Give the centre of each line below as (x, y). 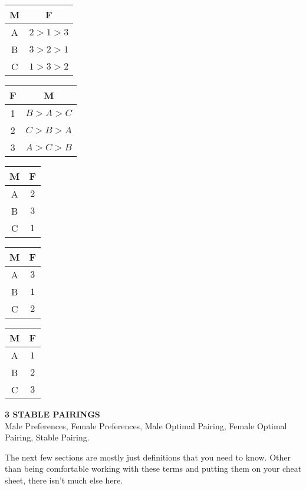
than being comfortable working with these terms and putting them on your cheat (153, 468)
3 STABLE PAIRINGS (52, 414)
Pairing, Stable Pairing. (47, 437)
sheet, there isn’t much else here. (64, 480)
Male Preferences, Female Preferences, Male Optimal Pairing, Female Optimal (146, 425)
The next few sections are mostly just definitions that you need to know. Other (148, 457)
